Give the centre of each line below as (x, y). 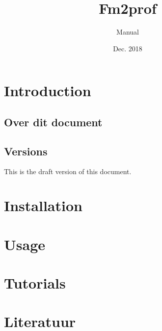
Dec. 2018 (128, 48)
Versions (26, 151)
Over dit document (53, 122)
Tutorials (35, 283)
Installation (43, 205)
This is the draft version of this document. (68, 171)
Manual (128, 32)
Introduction (48, 91)
